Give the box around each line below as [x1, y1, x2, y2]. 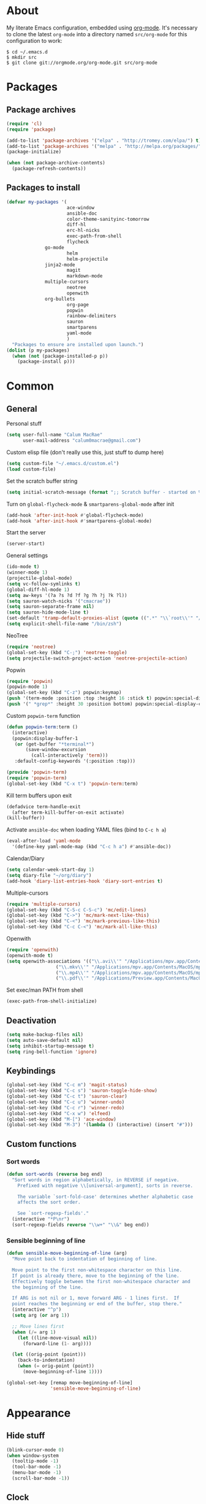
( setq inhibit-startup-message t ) [6, 1043, 95, 1049]
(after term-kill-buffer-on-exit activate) [12, 809, 124, 816]
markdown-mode [66, 273, 103, 279]
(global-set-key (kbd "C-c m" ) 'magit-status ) [6, 1082, 128, 1088]
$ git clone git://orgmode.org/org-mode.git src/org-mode [6, 60, 158, 66]
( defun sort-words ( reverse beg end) [6, 1171, 103, 1177]
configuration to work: [6, 37, 63, 44]
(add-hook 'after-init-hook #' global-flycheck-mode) [6, 512, 144, 519]
